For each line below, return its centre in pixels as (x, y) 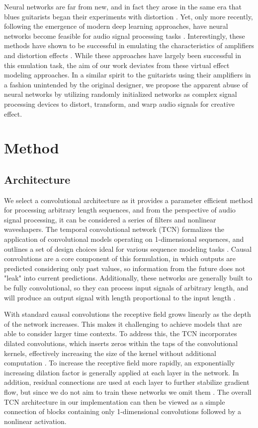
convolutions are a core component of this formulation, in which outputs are (120, 258)
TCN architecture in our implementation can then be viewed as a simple (115, 401)
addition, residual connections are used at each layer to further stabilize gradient (127, 382)
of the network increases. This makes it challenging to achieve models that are (123, 323)
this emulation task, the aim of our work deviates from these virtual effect (117, 65)
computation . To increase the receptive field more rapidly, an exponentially (120, 363)
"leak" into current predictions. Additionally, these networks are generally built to (128, 278)
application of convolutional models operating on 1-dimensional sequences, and (124, 239)
